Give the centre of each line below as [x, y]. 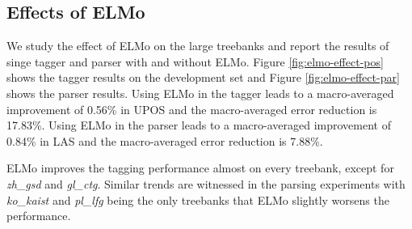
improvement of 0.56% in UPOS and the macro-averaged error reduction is [192, 109]
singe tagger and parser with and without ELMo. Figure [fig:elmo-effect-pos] [195, 61]
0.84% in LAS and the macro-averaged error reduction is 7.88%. [165, 140]
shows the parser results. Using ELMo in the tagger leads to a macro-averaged [200, 93]
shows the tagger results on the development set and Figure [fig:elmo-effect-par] [203, 77]
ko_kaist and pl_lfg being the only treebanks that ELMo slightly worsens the [198, 199]
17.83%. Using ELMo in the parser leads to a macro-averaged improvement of [199, 125]
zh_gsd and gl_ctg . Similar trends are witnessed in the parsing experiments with [206, 183]
